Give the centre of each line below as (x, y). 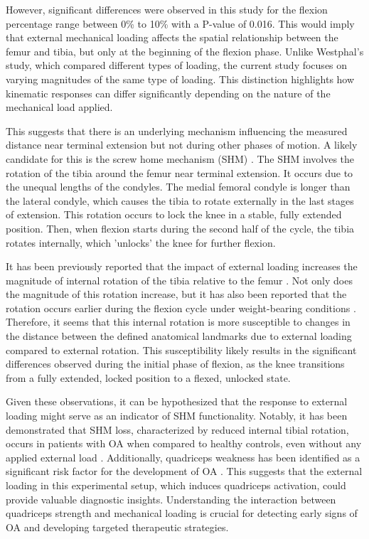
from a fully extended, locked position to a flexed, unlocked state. (148, 377)
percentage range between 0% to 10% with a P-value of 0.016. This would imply (180, 23)
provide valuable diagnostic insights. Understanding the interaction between (171, 499)
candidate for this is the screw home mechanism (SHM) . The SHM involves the (180, 158)
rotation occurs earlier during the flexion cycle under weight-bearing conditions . (181, 308)
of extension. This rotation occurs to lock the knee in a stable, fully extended (174, 214)
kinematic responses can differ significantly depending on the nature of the (168, 93)
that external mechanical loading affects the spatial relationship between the (172, 37)
